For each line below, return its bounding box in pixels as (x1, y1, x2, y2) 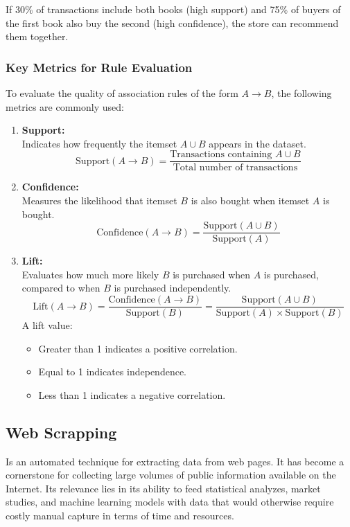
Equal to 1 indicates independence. (38, 364, 186, 379)
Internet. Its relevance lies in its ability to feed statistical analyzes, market (6, 481, 321, 495)
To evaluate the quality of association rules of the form (6, 86, 238, 100)
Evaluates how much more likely (21, 267, 159, 281)
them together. (6, 29, 69, 44)
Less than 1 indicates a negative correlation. (38, 387, 226, 402)
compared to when (21, 280, 100, 295)
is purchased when (173, 267, 251, 281)
